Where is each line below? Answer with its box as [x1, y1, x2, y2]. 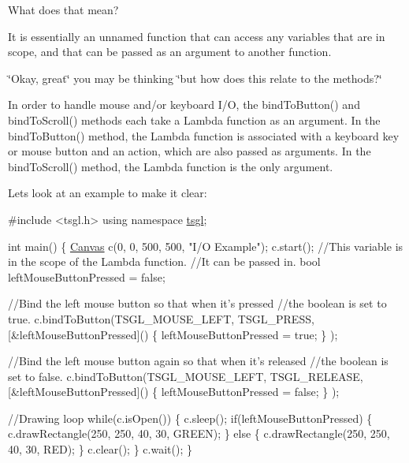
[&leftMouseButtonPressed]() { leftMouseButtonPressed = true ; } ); [8, 326, 338, 342]
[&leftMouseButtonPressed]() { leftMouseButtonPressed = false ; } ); [8, 383, 340, 400]
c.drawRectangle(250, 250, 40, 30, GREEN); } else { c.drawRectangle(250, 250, [8, 425, 390, 442]
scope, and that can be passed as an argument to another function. [8, 43, 332, 60]
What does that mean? [8, 2, 119, 17]
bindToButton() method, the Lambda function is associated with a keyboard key [8, 127, 400, 144]
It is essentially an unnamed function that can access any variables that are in [8, 28, 385, 44]
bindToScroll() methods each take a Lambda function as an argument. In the [8, 111, 381, 128]
